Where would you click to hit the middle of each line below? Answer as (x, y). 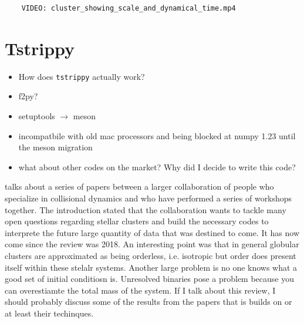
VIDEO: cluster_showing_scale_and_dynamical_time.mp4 (129, 8)
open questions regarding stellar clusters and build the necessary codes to (137, 221)
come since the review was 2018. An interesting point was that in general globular (152, 244)
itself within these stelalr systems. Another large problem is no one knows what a (151, 267)
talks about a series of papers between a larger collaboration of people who (139, 186)
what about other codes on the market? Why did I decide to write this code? (157, 166)
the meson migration (55, 147)
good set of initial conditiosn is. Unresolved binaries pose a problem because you (149, 279)
